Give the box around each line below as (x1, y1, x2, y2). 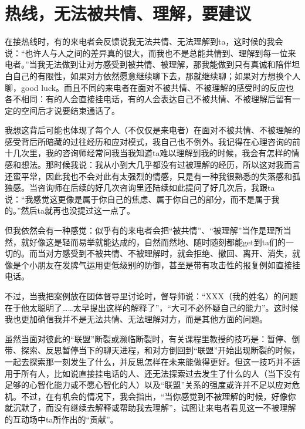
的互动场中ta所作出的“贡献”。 (5, 413, 118, 425)
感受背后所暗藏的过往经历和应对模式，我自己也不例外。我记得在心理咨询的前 (5, 135, 300, 147)
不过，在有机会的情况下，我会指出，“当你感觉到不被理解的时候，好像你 (21, 390, 296, 402)
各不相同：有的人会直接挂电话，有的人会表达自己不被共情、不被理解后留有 (5, 93, 292, 105)
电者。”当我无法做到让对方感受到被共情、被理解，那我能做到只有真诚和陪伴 (5, 58, 292, 70)
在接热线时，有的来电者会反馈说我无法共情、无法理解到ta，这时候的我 (5, 35, 275, 48)
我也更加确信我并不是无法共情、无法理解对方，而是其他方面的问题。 (5, 313, 267, 325)
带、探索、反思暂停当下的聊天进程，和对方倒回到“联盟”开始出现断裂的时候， (5, 344, 300, 356)
